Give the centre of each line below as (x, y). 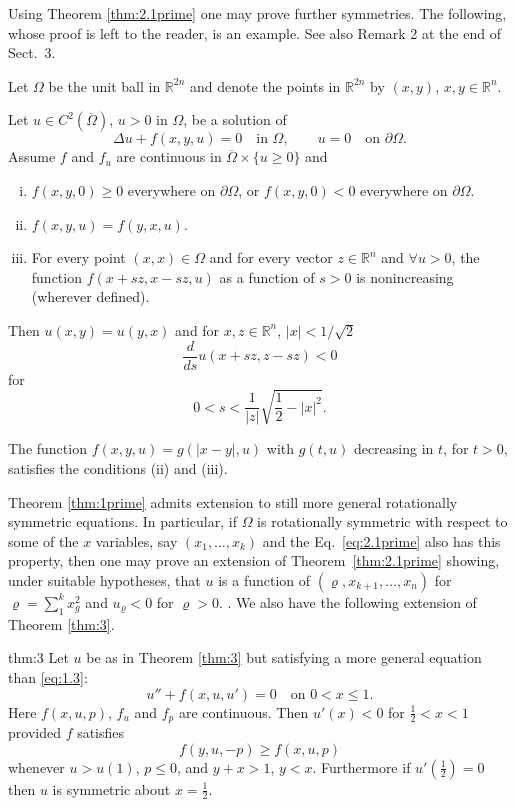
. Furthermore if (361, 766)
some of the (43, 540)
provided (34, 732)
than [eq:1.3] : (48, 676)
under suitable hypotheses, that (104, 579)
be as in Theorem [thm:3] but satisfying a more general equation (284, 657)
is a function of (264, 579)
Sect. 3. (32, 52)
